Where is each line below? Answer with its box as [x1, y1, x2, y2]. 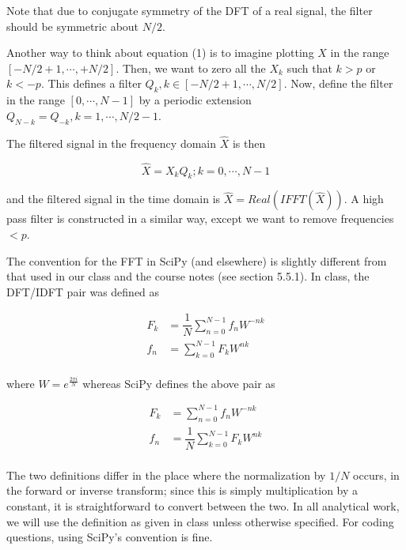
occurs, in [353, 466, 400, 483]
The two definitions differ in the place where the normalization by [6, 466, 326, 483]
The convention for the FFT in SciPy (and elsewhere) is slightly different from [6, 252, 387, 269]
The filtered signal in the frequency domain [6, 134, 217, 151]
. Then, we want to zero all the [116, 59, 266, 76]
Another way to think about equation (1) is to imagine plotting [6, 44, 314, 61]
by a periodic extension [138, 92, 252, 108]
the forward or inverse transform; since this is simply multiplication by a [6, 482, 359, 499]
